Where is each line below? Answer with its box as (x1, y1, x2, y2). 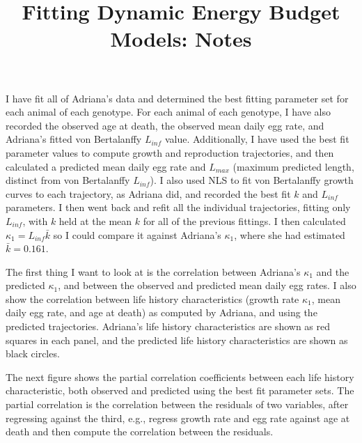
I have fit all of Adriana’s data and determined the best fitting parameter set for (6, 91, 349, 105)
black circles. (6, 346, 60, 361)
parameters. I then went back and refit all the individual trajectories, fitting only (6, 200, 351, 215)
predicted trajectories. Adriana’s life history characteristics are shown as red (6, 319, 330, 334)
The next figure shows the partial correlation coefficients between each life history (6, 369, 354, 384)
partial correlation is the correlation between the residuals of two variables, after (6, 397, 349, 412)
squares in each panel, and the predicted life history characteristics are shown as (6, 332, 348, 347)
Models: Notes (110, 24, 252, 53)
